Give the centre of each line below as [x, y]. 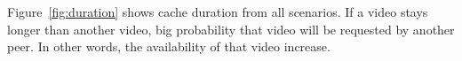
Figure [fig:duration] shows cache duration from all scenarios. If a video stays [218, 11]
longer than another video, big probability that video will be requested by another [231, 29]
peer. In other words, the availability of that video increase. [169, 46]
